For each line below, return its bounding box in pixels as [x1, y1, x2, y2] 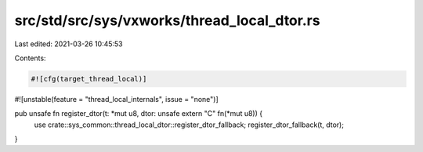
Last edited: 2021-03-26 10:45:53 [14, 39, 123, 49]
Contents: [14, 53, 46, 63]
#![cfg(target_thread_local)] [31, 74, 147, 83]
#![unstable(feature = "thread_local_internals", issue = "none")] [14, 94, 219, 103]
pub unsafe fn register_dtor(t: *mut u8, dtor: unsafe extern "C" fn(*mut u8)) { [14, 109, 262, 118]
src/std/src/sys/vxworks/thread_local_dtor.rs [14, 12, 320, 29]
